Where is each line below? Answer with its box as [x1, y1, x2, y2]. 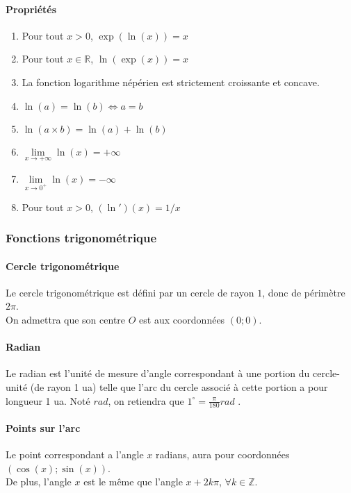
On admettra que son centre [6, 312, 126, 326]
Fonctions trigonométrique [6, 229, 157, 246]
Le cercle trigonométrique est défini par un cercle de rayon [6, 285, 254, 299]
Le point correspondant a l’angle [6, 447, 144, 462]
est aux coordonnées [139, 312, 225, 326]
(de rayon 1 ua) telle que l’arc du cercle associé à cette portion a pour [30, 379, 328, 394]
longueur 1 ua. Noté [6, 393, 90, 408]
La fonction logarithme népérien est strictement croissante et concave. [22, 74, 320, 89]
